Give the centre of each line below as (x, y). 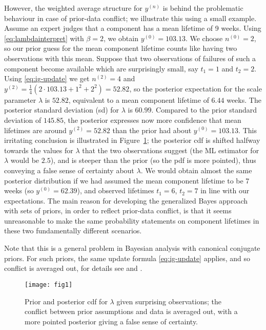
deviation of (23, 120)
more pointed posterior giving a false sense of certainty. (111, 321)
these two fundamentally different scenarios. (73, 231)
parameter (20, 99)
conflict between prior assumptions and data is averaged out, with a (131, 311)
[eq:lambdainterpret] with (44, 38)
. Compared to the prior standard (204, 110)
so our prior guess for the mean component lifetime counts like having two (121, 48)
